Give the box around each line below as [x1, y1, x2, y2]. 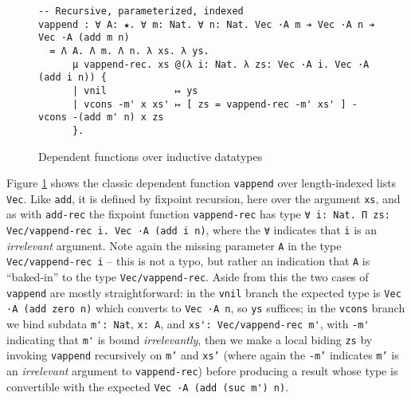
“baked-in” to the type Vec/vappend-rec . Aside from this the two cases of [6, 269, 369, 285]
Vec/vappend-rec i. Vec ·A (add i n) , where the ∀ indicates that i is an [6, 222, 377, 238]
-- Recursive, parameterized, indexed [38, 6, 244, 17]
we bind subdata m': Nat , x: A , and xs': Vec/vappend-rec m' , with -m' [6, 316, 370, 332]
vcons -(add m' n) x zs [38, 112, 164, 124]
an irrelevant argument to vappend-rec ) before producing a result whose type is [6, 363, 398, 379]
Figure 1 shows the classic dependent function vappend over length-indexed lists [6, 175, 397, 191]
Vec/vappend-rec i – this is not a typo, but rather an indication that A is [6, 253, 370, 269]
